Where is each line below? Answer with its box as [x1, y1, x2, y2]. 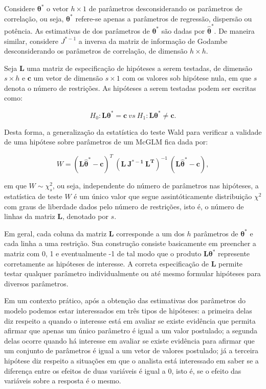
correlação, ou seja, [4, 13, 64, 23]
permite [218, 258, 243, 269]
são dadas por [161, 25, 205, 36]
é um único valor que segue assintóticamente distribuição [74, 191, 252, 202]
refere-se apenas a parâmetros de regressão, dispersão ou [75, 13, 252, 23]
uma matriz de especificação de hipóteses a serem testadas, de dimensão [27, 62, 253, 73]
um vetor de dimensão [33, 72, 103, 83]
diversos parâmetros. [4, 278, 69, 288]
